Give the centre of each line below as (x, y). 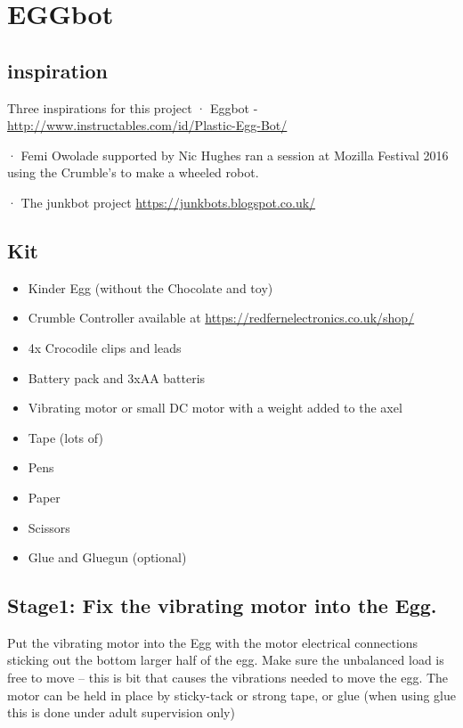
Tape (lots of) (65, 437)
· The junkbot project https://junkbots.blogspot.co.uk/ (162, 202)
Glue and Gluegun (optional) (107, 557)
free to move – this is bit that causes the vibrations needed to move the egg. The (228, 678)
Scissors (49, 527)
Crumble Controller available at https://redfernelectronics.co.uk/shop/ (221, 318)
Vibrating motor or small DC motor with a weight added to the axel (215, 408)
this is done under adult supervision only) (121, 712)
